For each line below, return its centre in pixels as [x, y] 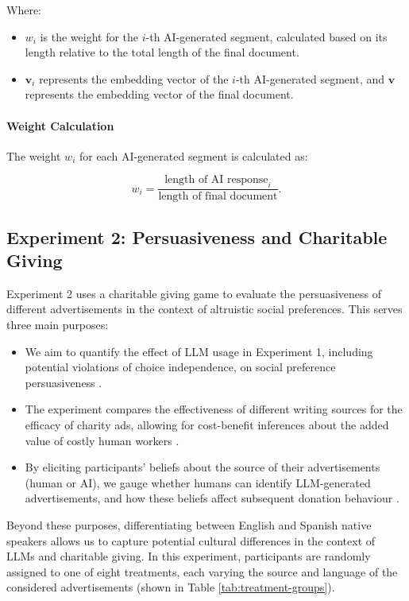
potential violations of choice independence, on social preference [180, 367]
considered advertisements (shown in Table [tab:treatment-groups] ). [171, 587]
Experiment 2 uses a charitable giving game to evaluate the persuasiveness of [194, 293]
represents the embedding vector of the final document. [159, 94]
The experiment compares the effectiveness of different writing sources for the [214, 409]
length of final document [218, 197]
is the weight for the [89, 36]
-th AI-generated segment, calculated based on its [266, 36]
